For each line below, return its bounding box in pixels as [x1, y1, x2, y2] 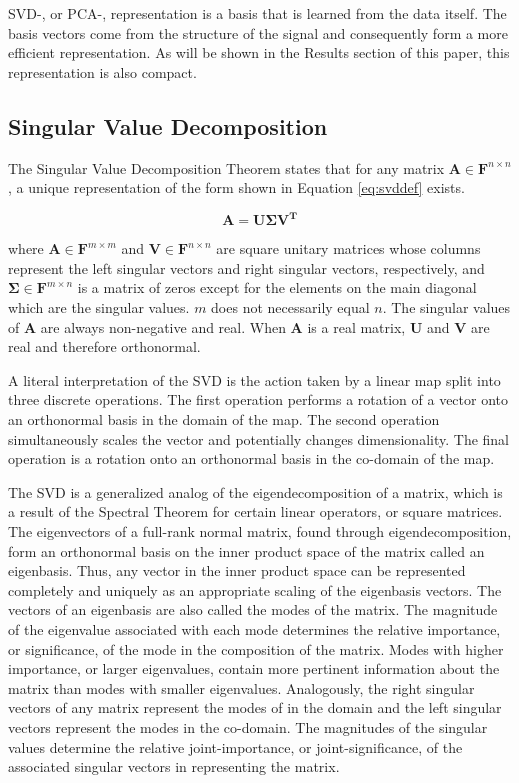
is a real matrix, [307, 316, 406, 337]
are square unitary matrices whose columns [216, 238, 481, 259]
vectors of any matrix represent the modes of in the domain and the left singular [8, 697, 502, 718]
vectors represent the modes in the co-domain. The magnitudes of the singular [8, 716, 488, 737]
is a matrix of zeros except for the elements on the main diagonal [77, 277, 477, 298]
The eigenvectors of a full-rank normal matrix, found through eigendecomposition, [8, 520, 512, 541]
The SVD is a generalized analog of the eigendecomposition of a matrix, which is [8, 481, 503, 502]
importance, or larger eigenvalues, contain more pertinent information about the [8, 658, 500, 679]
